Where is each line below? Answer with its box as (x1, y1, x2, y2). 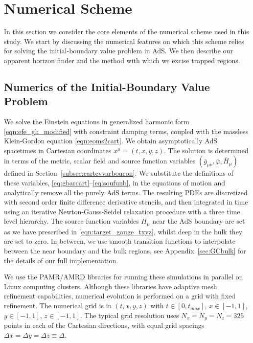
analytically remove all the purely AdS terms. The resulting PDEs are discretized (4, 187, 248, 197)
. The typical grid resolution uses (80, 310, 179, 320)
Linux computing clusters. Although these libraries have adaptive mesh (4, 281, 217, 291)
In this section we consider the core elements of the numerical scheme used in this (4, 26, 249, 37)
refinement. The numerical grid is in (4, 300, 112, 311)
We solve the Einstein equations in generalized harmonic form (4, 116, 189, 127)
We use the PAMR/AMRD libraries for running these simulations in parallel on (4, 272, 243, 282)
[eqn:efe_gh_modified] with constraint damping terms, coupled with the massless (4, 126, 249, 136)
